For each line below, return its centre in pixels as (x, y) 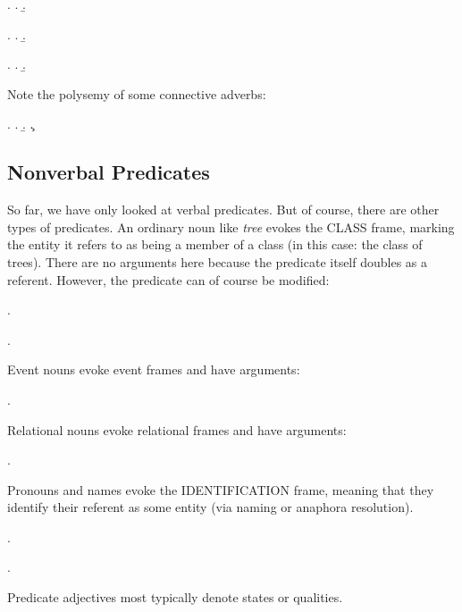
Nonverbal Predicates (109, 172)
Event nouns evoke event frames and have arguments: (154, 369)
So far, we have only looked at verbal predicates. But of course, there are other (223, 210)
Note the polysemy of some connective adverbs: (137, 93)
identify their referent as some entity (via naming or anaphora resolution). (210, 507)
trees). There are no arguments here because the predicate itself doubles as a (218, 261)
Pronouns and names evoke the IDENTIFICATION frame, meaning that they (221, 489)
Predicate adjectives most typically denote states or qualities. (175, 597)
